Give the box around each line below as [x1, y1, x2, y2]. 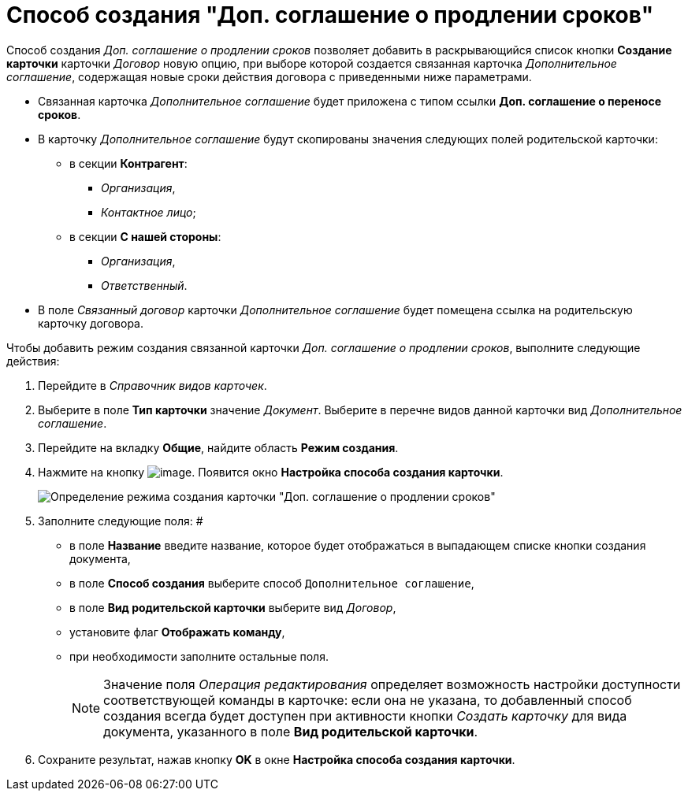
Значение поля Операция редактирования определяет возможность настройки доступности [103, 676, 681, 692]
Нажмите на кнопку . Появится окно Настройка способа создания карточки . [38, 465, 504, 479]
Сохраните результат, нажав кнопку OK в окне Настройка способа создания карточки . [38, 752, 515, 766]
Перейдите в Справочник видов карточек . [38, 378, 267, 392]
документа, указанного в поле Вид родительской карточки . [103, 723, 478, 740]
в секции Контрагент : [69, 156, 188, 170]
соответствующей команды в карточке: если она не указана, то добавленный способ [103, 691, 632, 708]
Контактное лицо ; [101, 205, 196, 219]
